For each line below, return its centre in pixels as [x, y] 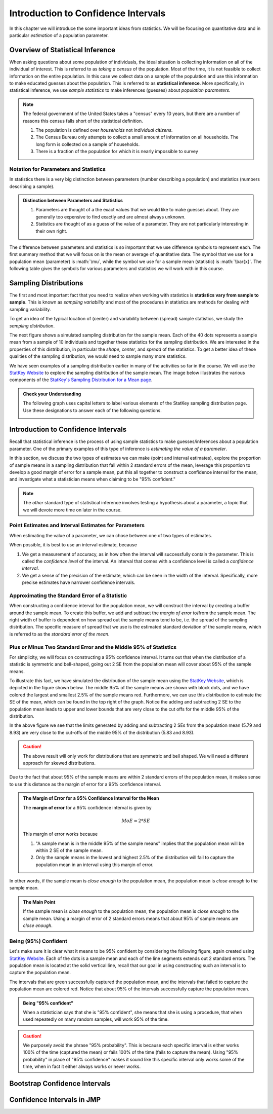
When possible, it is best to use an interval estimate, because [73, 545]
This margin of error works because [60, 834]
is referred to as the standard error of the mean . [59, 634]
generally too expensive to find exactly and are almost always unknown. [110, 217]
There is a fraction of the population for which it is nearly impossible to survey [117, 152]
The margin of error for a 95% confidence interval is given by [87, 807]
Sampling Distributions [46, 283]
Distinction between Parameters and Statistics [73, 201]
